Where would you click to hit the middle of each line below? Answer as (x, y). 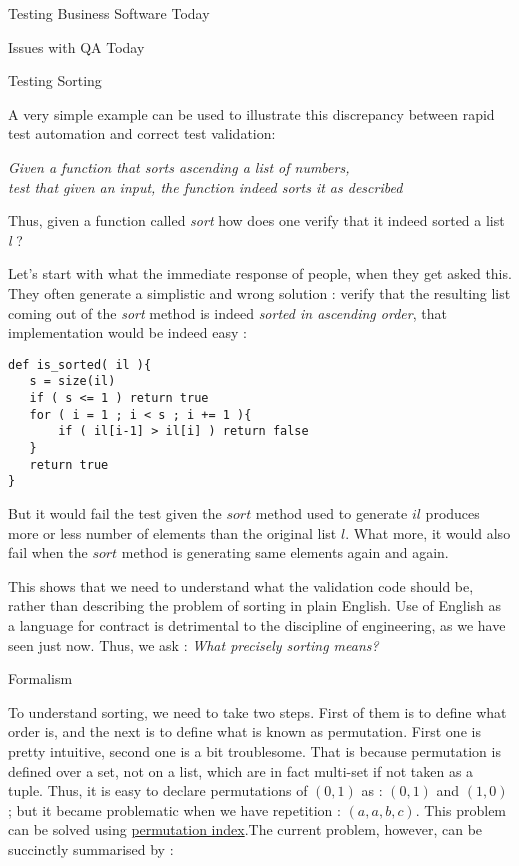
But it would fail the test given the (115, 512)
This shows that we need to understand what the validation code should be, (241, 585)
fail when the (48, 552)
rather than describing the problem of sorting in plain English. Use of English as (255, 605)
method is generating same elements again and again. (285, 552)
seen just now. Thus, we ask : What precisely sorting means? (193, 644)
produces (452, 512)
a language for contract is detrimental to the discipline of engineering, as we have (257, 624)
